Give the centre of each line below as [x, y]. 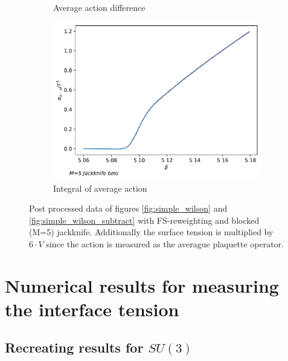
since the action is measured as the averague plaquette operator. [165, 243]
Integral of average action [100, 188]
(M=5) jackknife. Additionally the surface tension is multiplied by [151, 232]
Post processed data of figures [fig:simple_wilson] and [128, 208]
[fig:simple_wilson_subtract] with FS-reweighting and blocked [144, 220]
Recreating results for [74, 347]
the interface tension [92, 309]
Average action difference [99, 7]
